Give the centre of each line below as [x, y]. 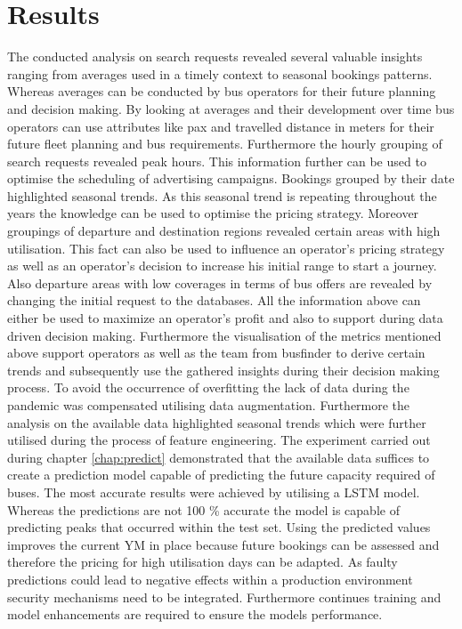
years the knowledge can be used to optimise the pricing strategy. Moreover [213, 213]
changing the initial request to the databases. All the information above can [214, 300]
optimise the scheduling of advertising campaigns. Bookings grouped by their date [231, 178]
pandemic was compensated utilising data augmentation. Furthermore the [209, 405]
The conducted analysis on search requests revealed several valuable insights [215, 56]
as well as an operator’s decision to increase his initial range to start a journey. [222, 266]
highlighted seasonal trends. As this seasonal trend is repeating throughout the [222, 195]
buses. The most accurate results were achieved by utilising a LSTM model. [214, 492]
